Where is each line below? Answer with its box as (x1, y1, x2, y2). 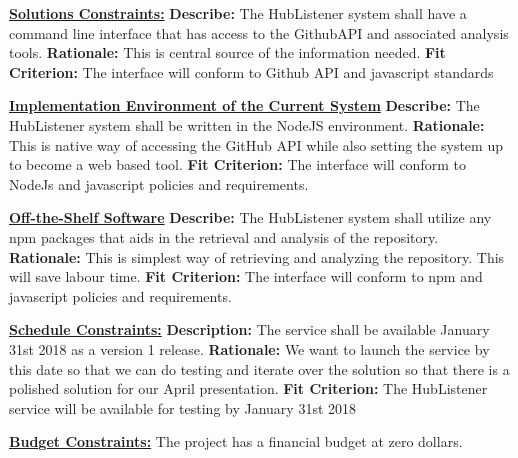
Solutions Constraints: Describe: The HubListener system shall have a (9, 3, 467, 23)
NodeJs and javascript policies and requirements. (9, 173, 309, 194)
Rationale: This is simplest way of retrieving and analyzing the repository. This (9, 246, 505, 267)
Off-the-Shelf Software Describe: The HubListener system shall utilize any (9, 207, 492, 228)
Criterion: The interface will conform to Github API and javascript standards (9, 61, 494, 82)
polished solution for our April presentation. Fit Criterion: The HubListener (9, 378, 488, 399)
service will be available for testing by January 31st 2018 (9, 397, 357, 418)
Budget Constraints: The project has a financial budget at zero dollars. (9, 431, 463, 452)
